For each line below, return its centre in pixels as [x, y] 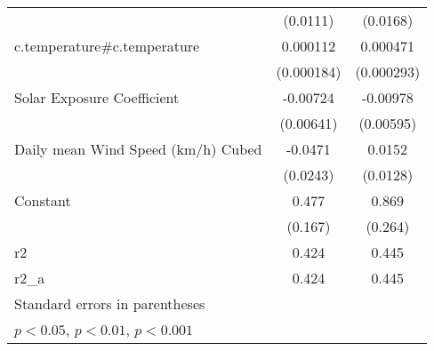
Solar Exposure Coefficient [97, 97]
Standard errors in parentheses [110, 303]
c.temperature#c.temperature [107, 46]
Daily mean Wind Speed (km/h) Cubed [138, 149]
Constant [43, 200]
